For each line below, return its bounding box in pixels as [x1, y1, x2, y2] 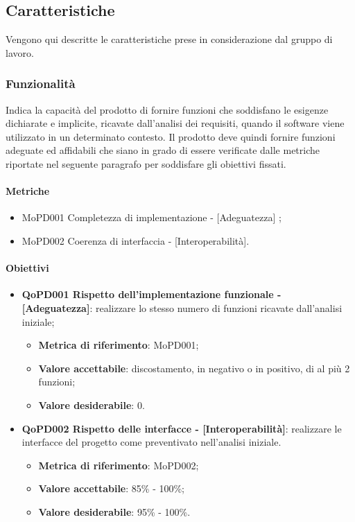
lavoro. [6, 45, 34, 60]
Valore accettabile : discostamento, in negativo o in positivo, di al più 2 [38, 360, 350, 375]
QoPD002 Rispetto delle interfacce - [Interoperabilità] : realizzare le [21, 421, 342, 435]
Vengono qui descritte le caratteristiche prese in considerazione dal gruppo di [6, 32, 333, 46]
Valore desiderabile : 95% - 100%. [38, 504, 191, 519]
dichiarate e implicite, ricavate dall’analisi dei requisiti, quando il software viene [6, 116, 345, 130]
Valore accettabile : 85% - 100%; [38, 481, 185, 496]
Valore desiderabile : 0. [38, 397, 145, 412]
